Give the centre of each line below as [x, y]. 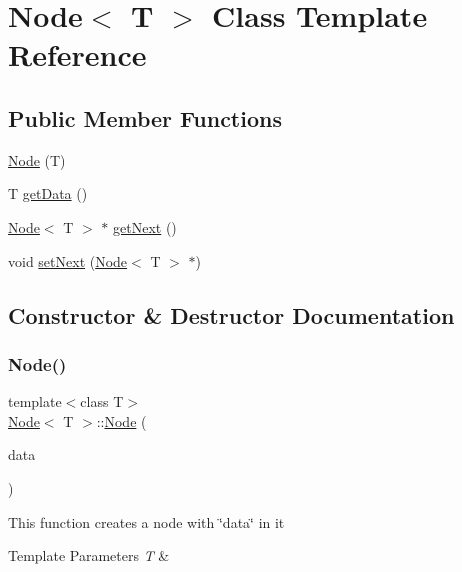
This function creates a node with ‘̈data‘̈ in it [146, 521]
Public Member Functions [145, 117]
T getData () [48, 193]
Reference [77, 54]
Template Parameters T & [89, 555]
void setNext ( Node [68, 260]
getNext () [145, 226]
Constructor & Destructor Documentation [231, 314]
